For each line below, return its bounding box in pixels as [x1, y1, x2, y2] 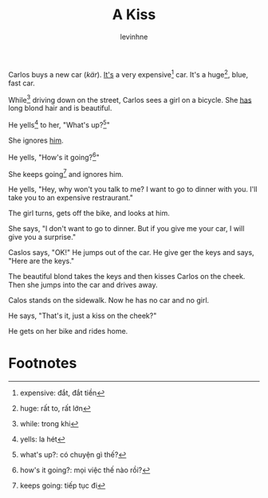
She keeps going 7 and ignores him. [8, 167, 124, 178]
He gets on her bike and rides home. [8, 327, 128, 336]
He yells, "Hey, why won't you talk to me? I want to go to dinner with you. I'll [8, 185, 258, 194]
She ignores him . [8, 135, 64, 145]
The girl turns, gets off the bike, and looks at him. [8, 209, 170, 218]
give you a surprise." [8, 233, 77, 242]
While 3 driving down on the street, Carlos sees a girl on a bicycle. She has [8, 93, 252, 104]
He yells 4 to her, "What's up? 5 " [8, 119, 110, 129]
